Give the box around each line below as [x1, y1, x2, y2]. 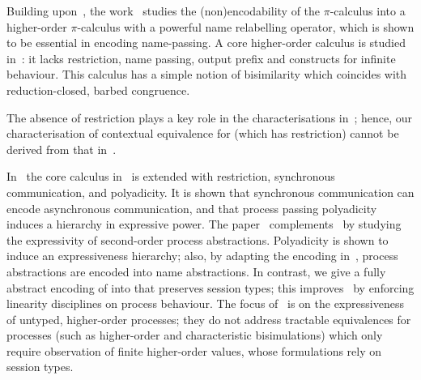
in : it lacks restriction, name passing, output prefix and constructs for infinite [6, 49, 396, 66]
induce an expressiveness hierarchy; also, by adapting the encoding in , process [6, 247, 398, 264]
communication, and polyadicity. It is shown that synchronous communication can [6, 183, 415, 200]
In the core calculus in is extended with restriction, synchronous [6, 168, 335, 185]
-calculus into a [330, 2, 406, 19]
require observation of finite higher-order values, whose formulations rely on [6, 342, 382, 359]
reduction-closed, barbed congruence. [6, 81, 190, 98]
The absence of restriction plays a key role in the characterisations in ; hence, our [6, 109, 413, 126]
